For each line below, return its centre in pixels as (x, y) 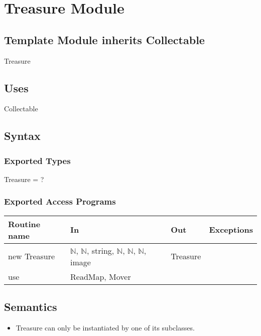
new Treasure (32, 256)
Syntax (22, 136)
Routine (24, 224)
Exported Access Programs (60, 201)
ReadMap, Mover (101, 276)
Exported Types (37, 160)
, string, (100, 250)
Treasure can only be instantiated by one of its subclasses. (105, 327)
